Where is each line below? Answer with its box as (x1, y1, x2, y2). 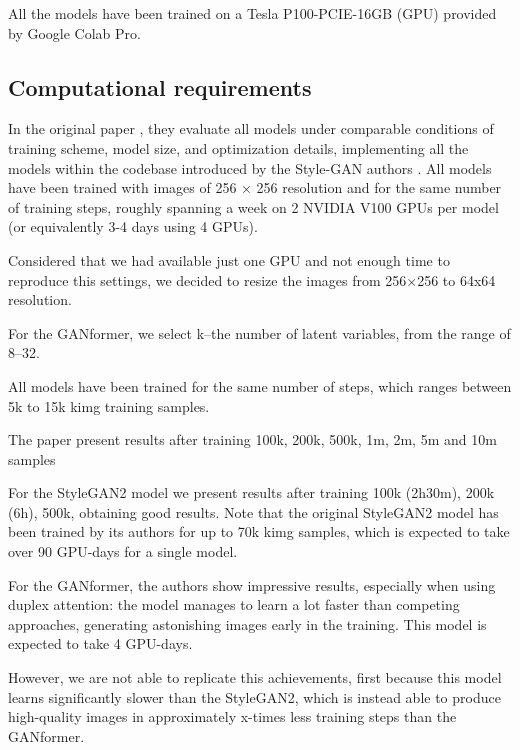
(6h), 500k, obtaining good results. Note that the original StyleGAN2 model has (8, 501, 499, 522)
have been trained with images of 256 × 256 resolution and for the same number (8, 177, 502, 198)
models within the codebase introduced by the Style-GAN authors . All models (8, 157, 492, 178)
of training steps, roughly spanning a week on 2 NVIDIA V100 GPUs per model (8, 196, 499, 217)
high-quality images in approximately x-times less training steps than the (8, 706, 457, 727)
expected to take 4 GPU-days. (8, 633, 193, 654)
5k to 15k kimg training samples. (8, 395, 210, 416)
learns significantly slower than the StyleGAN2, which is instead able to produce (8, 686, 501, 707)
